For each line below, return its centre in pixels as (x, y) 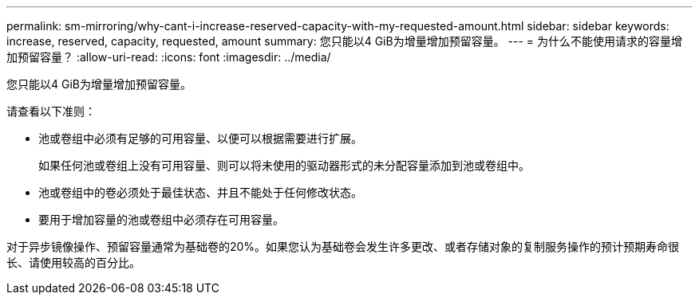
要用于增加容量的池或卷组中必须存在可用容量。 (161, 219)
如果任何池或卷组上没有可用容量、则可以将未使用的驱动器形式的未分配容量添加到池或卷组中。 (284, 165)
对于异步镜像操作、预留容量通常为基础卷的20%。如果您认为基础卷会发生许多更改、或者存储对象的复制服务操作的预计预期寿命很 (343, 246)
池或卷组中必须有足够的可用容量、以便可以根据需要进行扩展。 (200, 138)
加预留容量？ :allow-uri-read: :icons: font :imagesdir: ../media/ (169, 57)
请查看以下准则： (51, 111)
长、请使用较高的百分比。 (73, 262)
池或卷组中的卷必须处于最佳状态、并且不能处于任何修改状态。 (200, 192)
